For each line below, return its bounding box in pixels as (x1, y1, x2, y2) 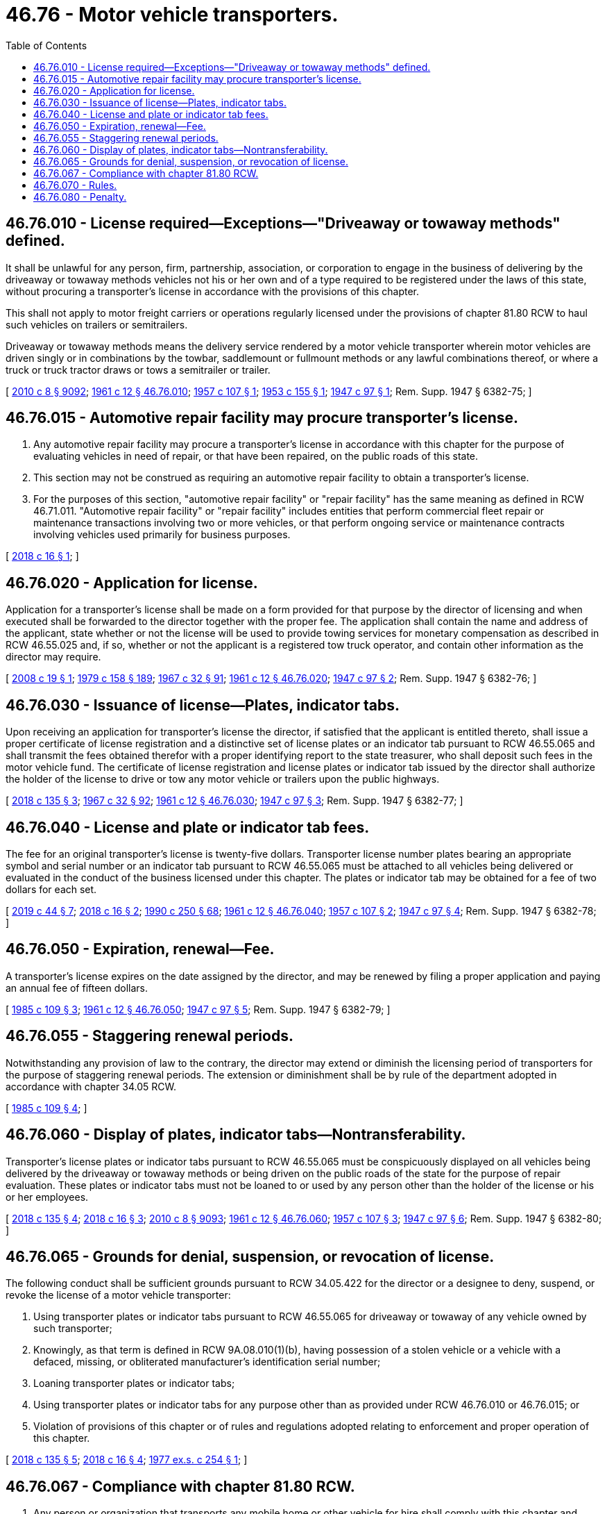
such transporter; (33, 1322, 112, 1335)
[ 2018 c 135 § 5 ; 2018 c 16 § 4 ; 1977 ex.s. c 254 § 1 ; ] (6, 1454, 248, 1466)
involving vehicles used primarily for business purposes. (33, 529, 291, 541)
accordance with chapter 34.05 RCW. (6, 1080, 176, 1092)
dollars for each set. (6, 883, 97, 895)
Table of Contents (6, 39, 87, 51)
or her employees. (6, 1190, 89, 1203)
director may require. (6, 651, 101, 663)
